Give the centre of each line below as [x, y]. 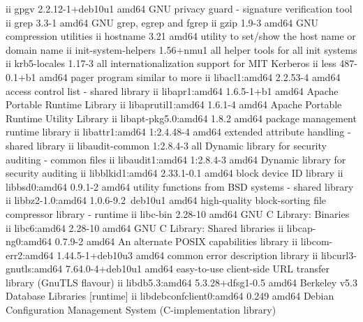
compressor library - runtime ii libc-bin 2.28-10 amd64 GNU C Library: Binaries [178, 213]
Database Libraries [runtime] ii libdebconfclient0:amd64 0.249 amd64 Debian [170, 296]
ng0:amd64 [29, 241]
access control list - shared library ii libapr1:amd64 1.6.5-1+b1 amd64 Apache [172, 90]
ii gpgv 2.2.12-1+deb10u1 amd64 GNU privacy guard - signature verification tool [179, 8]
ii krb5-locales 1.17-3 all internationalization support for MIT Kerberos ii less [171, 63]
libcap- [301, 227]
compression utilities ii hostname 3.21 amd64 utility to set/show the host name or [181, 36]
